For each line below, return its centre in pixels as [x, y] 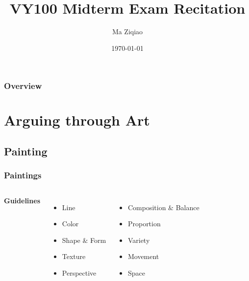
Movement [143, 256]
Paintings [23, 175]
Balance [187, 207]
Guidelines [22, 200]
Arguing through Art [77, 120]
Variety [139, 240]
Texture [74, 256]
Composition [147, 207]
